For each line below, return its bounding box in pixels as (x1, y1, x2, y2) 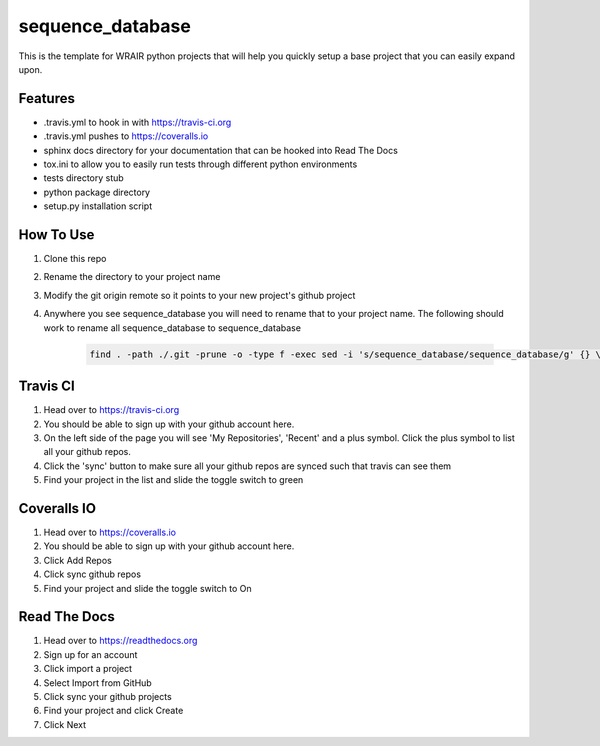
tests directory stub (43, 172, 124, 184)
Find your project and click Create (43, 705, 184, 717)
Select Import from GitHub (43, 676, 152, 689)
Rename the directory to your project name (43, 271, 221, 283)
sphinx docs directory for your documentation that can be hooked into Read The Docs (43, 144, 399, 156)
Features (18, 90, 75, 107)
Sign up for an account (43, 648, 138, 660)
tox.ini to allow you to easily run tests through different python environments (43, 158, 358, 170)
